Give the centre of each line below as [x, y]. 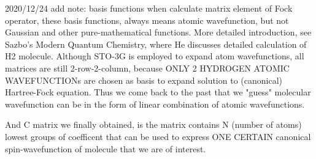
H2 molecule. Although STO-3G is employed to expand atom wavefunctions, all [155, 56]
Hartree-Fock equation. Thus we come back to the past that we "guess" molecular [158, 92]
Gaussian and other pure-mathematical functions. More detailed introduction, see [158, 32]
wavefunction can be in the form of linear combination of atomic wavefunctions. [155, 104]
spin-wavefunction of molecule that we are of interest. [106, 148]
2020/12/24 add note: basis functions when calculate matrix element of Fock [149, 8]
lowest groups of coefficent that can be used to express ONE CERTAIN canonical [158, 136]
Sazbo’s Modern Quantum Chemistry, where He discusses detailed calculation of [156, 44]
